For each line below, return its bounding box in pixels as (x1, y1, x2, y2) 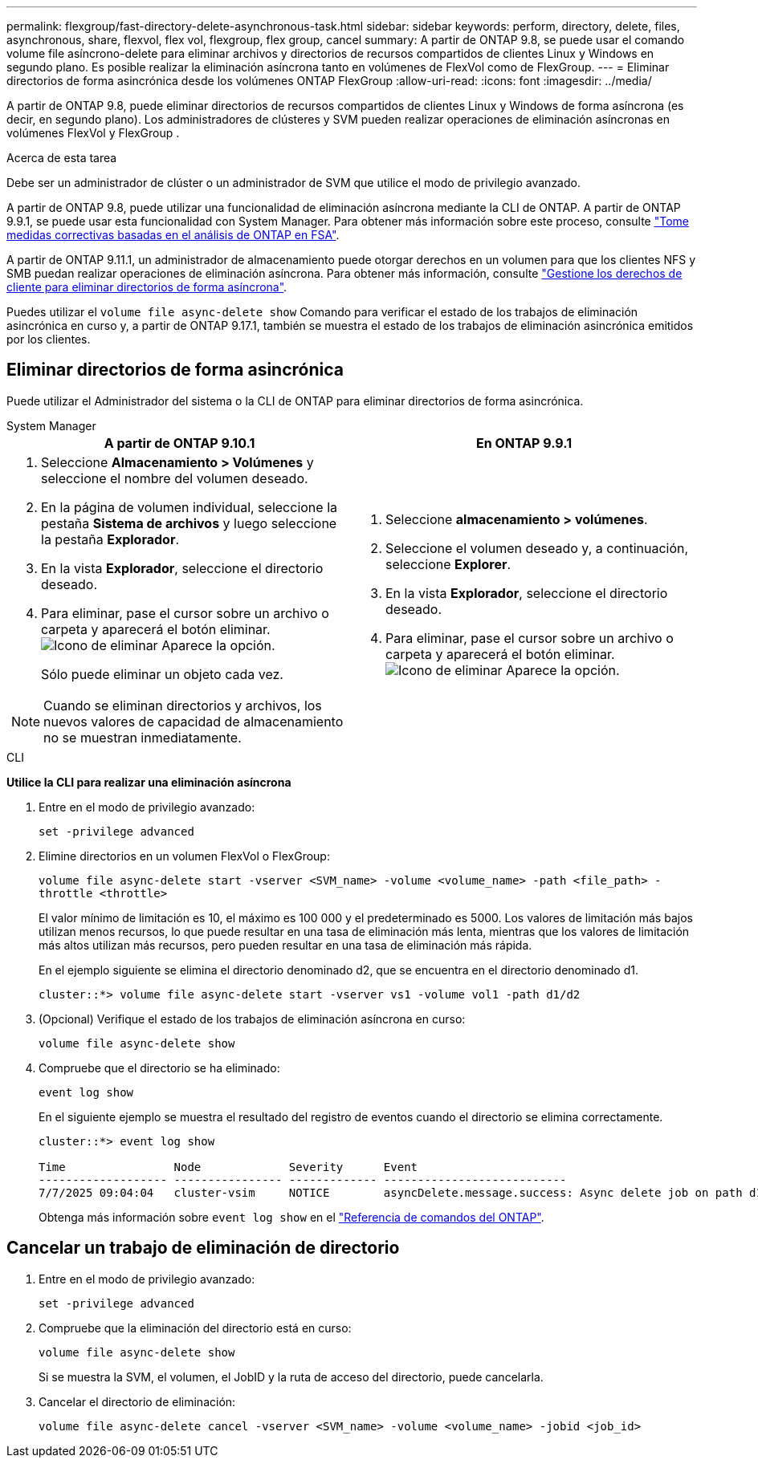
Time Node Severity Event (39, 1160, 418, 1173)
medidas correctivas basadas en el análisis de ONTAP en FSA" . (6, 228, 340, 242)
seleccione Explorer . (385, 555, 511, 572)
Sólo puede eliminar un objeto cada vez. (41, 665, 283, 682)
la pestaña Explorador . (41, 531, 180, 547)
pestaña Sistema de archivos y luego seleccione (41, 514, 337, 531)
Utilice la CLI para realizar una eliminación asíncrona (6, 775, 291, 789)
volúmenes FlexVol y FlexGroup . (6, 126, 180, 140)
